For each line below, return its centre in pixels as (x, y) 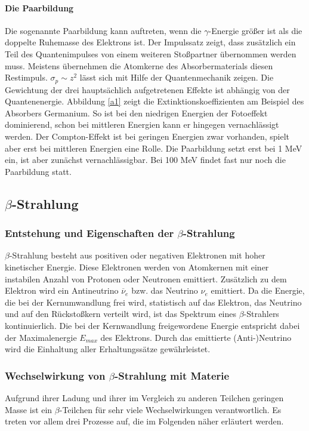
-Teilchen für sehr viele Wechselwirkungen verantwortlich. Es (170, 409)
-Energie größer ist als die (255, 30)
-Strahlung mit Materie (172, 375)
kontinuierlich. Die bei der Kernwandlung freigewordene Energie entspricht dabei (152, 325)
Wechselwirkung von (55, 375)
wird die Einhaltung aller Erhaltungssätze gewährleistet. (108, 349)
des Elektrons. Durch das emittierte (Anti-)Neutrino (196, 337)
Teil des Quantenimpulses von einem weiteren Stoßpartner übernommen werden (151, 53)
